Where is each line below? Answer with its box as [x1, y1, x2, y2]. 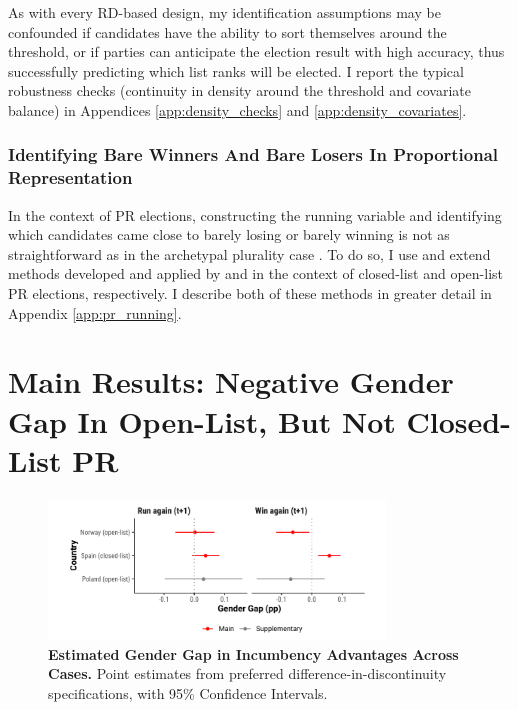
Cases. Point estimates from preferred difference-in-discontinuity [48, 663, 447, 684]
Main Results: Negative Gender [8, 361, 454, 402]
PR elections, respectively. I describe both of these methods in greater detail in [8, 283, 492, 304]
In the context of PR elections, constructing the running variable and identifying [8, 204, 502, 225]
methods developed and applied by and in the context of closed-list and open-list [8, 263, 504, 284]
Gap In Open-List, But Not [8, 400, 396, 441]
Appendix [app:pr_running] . [8, 302, 182, 323]
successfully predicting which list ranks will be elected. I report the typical [8, 60, 464, 81]
